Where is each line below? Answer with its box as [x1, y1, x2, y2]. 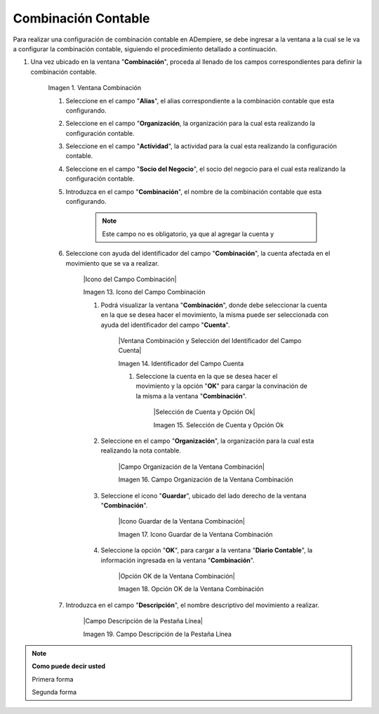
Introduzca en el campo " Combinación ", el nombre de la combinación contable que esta [65, 187, 322, 196]
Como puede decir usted [32, 662, 105, 670]
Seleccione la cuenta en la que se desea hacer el [135, 372, 278, 381]
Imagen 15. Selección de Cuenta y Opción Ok [153, 420, 284, 429]
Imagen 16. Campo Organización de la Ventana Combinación [118, 475, 294, 484]
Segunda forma [32, 688, 77, 696]
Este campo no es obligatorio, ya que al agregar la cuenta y [102, 229, 274, 238]
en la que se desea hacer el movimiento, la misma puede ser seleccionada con [100, 311, 329, 319]
